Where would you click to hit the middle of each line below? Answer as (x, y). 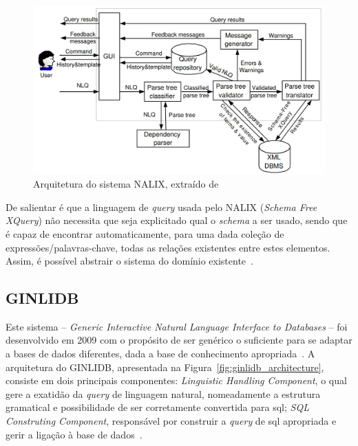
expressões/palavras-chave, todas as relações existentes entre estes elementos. (168, 247)
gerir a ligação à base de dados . (74, 434)
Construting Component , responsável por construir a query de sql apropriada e (171, 421)
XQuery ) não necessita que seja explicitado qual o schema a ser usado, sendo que (177, 220)
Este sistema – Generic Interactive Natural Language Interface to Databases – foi (177, 326)
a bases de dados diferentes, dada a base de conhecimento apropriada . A (160, 354)
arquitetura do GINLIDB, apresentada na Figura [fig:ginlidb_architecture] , (165, 367)
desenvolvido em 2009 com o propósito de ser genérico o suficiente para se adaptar (179, 340)
